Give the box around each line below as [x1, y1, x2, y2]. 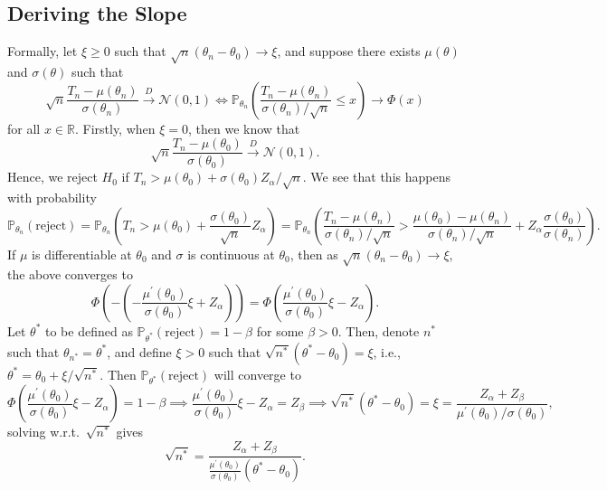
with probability [7, 187, 97, 206]
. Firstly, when [74, 118, 156, 137]
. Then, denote [337, 321, 420, 340]
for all [7, 118, 41, 137]
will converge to [213, 364, 301, 383]
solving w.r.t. [7, 422, 80, 441]
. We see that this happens [302, 167, 451, 186]
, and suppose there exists [277, 42, 421, 61]
